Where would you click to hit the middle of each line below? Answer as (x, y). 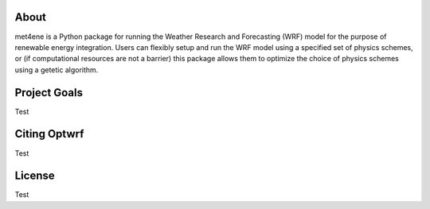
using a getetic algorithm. (57, 70)
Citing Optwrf (49, 134)
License (35, 176)
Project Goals (49, 93)
